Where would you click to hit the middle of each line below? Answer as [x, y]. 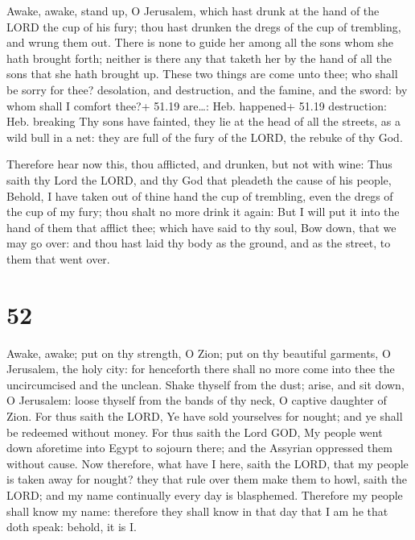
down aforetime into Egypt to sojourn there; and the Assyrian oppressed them [199, 448]
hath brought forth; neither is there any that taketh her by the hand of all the [199, 58]
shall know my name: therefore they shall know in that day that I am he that [197, 511]
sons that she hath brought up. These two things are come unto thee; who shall [202, 74]
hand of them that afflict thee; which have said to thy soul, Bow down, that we [201, 227]
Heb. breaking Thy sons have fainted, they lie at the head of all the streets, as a [204, 121]
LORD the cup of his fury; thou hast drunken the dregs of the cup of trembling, [204, 26]
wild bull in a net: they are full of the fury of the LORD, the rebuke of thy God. [205, 137]
